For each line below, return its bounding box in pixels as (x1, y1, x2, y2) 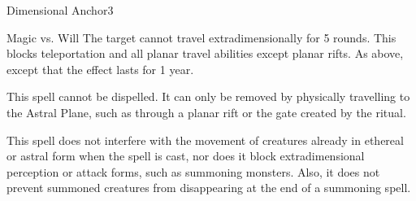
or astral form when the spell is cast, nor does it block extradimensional (6, 147, 365, 164)
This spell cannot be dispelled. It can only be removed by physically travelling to (6, 88, 410, 105)
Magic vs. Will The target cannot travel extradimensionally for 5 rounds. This (6, 28, 396, 46)
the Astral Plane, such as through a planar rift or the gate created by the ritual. (6, 103, 406, 120)
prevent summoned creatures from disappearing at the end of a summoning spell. (6, 179, 411, 196)
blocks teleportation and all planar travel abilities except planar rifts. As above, (6, 45, 404, 62)
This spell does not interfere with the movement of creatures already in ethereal (6, 131, 404, 148)
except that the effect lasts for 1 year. (6, 60, 194, 77)
